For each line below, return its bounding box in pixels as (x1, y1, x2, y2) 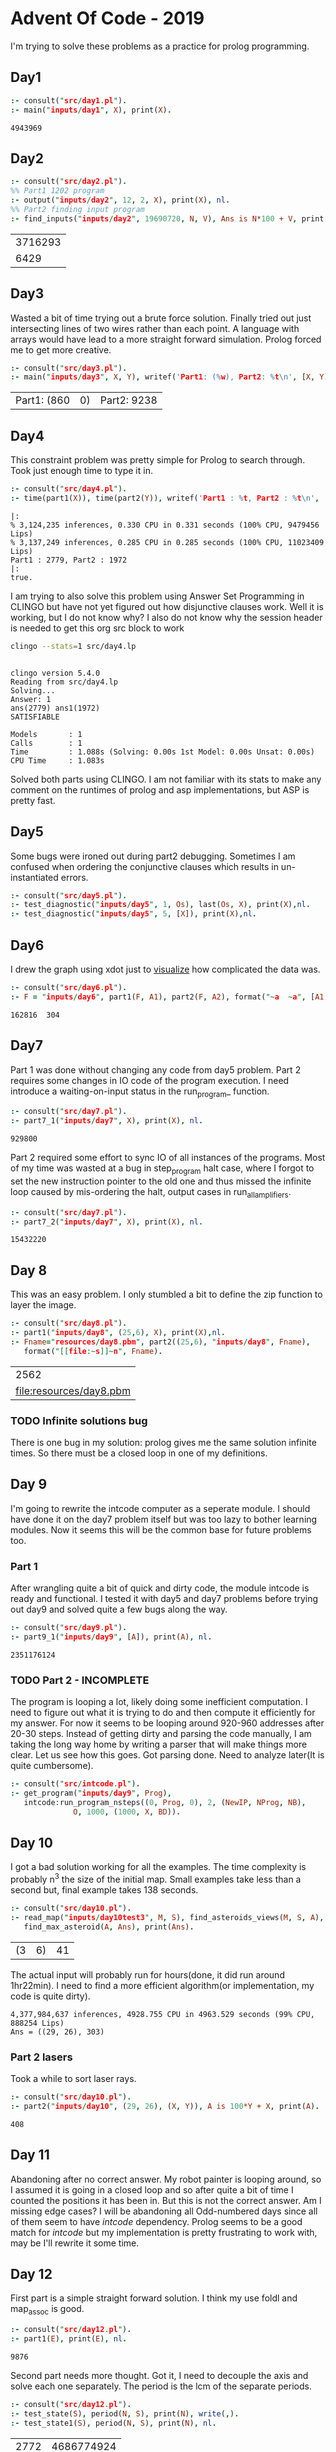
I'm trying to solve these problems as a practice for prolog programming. (10, 40, 310, 52)
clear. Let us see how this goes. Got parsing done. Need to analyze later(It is (10, 1749, 325, 1761)
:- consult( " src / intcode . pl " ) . (10, 1779, 141, 1789)
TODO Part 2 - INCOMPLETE (10, 1673, 150, 1687)
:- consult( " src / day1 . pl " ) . (10, 95, 128, 106)
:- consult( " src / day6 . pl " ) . (10, 982, 128, 992)
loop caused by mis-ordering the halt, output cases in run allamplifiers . (10, 1185, 292, 1200)
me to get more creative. (10, 343, 112, 356)
